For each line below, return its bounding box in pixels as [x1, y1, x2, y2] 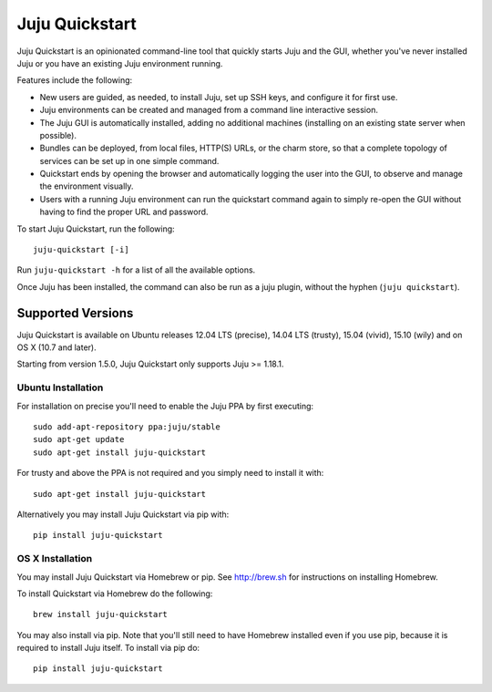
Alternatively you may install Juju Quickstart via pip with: [16, 509, 230, 520]
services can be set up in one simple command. [39, 155, 220, 166]
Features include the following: [16, 75, 133, 86]
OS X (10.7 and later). [16, 342, 97, 353]
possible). [39, 129, 77, 140]
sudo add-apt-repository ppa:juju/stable [33, 422, 220, 432]
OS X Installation [16, 553, 93, 565]
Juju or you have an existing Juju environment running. [16, 57, 223, 68]
